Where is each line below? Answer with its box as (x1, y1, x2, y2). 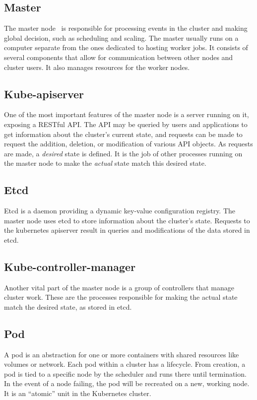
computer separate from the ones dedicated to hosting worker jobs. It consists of (4, 42, 248, 53)
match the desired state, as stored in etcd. (4, 301, 132, 312)
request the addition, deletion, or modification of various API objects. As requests (4, 138, 253, 149)
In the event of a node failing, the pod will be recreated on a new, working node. (4, 378, 250, 389)
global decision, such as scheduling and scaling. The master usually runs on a (4, 32, 239, 43)
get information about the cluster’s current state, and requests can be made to (4, 129, 243, 139)
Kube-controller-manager (4, 259, 136, 274)
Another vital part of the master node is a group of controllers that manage (4, 282, 235, 292)
